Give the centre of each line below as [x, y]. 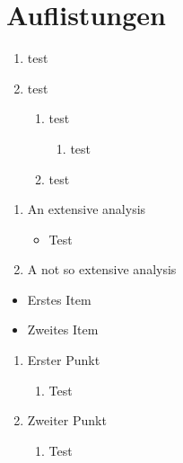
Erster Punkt [64, 360]
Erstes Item [59, 299]
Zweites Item [63, 329]
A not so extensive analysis [102, 269]
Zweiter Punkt [67, 420]
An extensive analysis [87, 209]
